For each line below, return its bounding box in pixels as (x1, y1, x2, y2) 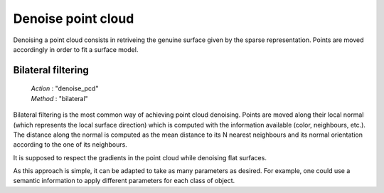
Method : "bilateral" (31, 94, 88, 103)
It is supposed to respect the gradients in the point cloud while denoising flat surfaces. (13, 153, 267, 162)
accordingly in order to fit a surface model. (13, 45, 139, 53)
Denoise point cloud (13, 11, 134, 26)
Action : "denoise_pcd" (31, 84, 99, 93)
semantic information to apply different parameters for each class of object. (13, 177, 235, 185)
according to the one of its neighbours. (13, 140, 127, 149)
